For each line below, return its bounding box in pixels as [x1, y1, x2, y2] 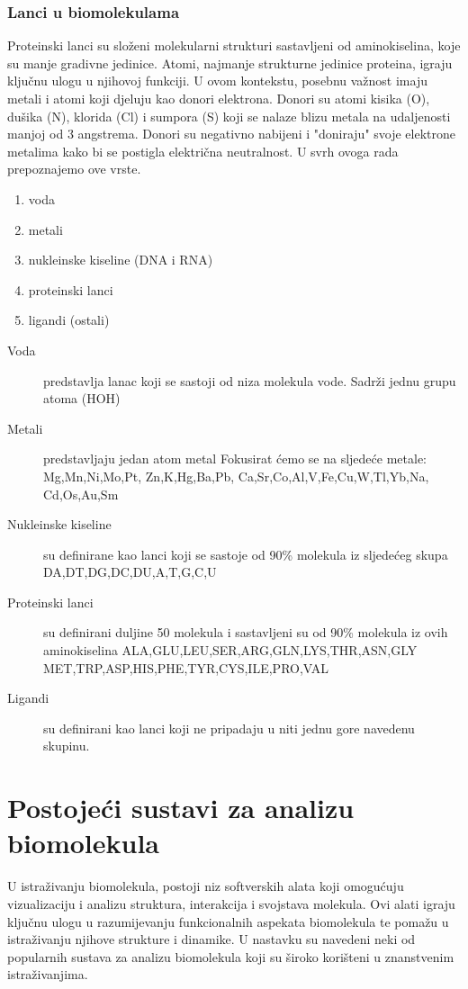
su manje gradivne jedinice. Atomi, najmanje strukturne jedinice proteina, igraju [7, 53, 453, 72]
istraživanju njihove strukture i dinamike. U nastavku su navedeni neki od [7, 930, 416, 949]
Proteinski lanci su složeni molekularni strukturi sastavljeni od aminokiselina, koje [7, 36, 461, 55]
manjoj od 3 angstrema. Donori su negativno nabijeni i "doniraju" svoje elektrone [7, 124, 456, 143]
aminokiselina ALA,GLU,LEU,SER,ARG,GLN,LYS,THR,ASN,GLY [43, 641, 418, 660]
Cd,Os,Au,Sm [43, 484, 119, 503]
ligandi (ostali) [28, 310, 110, 329]
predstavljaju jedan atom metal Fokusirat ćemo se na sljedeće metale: [43, 449, 427, 468]
